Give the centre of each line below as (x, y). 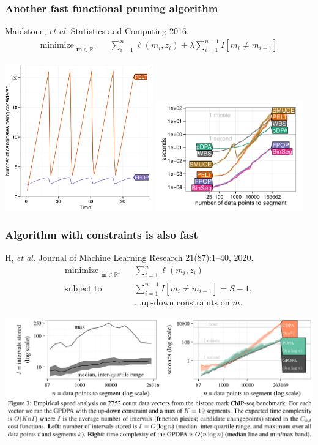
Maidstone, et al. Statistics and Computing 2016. (97, 31)
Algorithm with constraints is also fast (102, 234)
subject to (83, 289)
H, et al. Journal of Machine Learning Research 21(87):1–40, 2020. (129, 257)
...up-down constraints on (182, 303)
